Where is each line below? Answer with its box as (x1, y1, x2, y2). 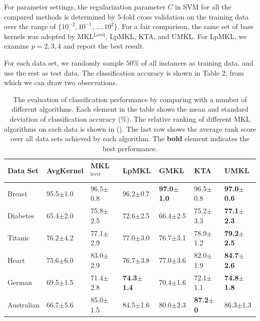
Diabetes (7, 210, 34, 220)
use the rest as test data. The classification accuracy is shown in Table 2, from (4, 67, 244, 78)
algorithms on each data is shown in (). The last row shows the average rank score (4, 123, 256, 134)
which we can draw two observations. (4, 77, 117, 88)
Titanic (7, 232, 30, 243)
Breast (7, 188, 27, 198)
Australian (7, 299, 39, 309)
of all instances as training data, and (141, 57, 253, 68)
